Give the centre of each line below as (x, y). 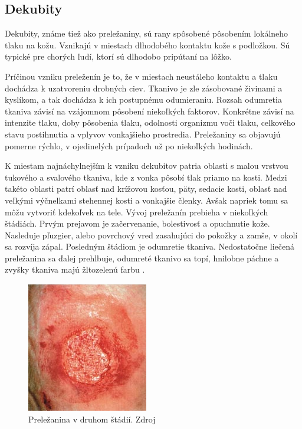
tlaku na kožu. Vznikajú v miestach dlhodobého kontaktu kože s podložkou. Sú (147, 45)
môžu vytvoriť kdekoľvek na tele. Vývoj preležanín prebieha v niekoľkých (137, 212)
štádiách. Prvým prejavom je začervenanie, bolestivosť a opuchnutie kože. (137, 223)
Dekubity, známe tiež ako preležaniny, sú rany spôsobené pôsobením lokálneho (147, 33)
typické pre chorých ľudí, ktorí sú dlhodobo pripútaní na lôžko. (118, 56)
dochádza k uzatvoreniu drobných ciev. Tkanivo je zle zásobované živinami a (144, 88)
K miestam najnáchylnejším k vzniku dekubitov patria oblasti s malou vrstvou (147, 166)
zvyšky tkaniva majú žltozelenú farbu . (75, 269)
